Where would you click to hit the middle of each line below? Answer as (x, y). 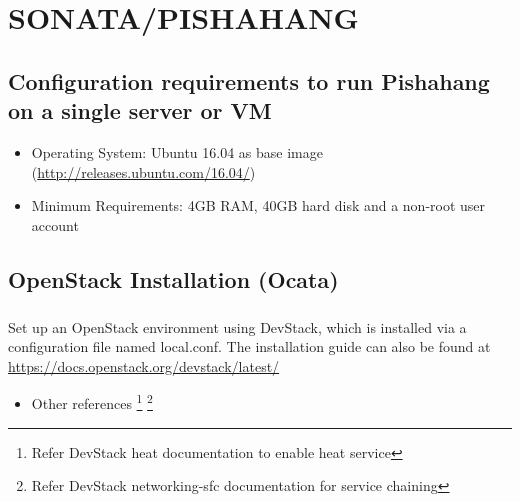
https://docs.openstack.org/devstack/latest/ (144, 365)
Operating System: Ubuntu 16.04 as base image (177, 151)
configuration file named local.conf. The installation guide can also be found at (249, 346)
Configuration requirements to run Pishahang (249, 80)
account (55, 224)
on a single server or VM (140, 110)
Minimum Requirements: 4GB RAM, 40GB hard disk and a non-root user (258, 205)
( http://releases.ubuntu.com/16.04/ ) (143, 171)
